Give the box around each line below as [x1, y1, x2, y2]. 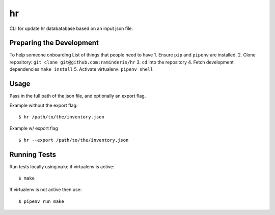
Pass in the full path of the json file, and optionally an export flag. [9, 93, 146, 99]
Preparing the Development [9, 39, 99, 47]
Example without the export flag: [9, 102, 78, 108]
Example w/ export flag [9, 125, 59, 132]
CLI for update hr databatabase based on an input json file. [9, 25, 133, 32]
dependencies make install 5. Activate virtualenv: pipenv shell [9, 66, 153, 72]
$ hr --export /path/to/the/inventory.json [18, 137, 129, 143]
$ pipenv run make [18, 198, 65, 204]
